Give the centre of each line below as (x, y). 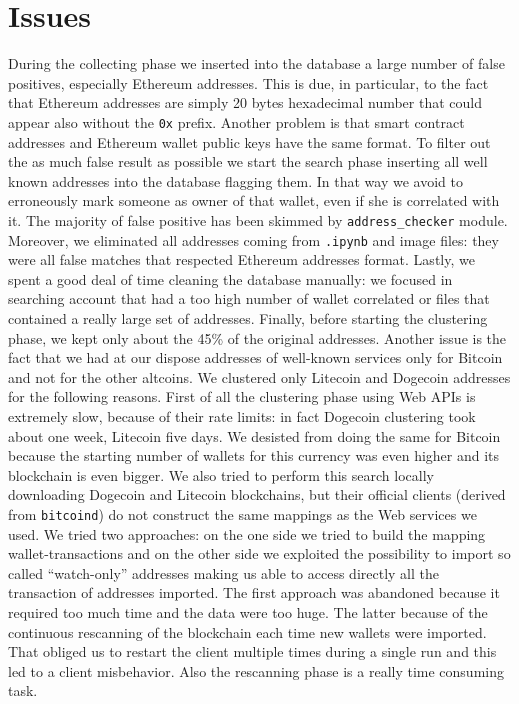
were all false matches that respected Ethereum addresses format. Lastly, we (241, 259)
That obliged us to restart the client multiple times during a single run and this (252, 651)
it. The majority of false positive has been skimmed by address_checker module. (258, 219)
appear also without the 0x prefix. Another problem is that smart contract (236, 121)
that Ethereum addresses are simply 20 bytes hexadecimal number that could (245, 102)
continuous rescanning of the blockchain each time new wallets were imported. (247, 631)
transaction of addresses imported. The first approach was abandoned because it (254, 592)
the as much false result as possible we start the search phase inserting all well (248, 161)
